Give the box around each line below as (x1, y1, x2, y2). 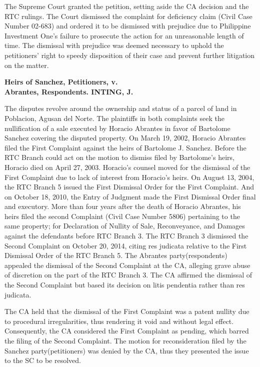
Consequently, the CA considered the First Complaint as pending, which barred (4, 325, 249, 336)
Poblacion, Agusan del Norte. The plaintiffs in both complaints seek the (4, 112, 224, 123)
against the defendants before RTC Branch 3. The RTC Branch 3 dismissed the (4, 230, 248, 241)
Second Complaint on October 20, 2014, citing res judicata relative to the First (4, 240, 247, 250)
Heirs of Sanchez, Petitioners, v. (4, 76, 118, 87)
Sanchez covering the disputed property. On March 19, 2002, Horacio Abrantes (4, 132, 246, 143)
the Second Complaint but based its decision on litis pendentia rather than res (4, 279, 245, 290)
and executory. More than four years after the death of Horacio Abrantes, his (4, 201, 241, 211)
